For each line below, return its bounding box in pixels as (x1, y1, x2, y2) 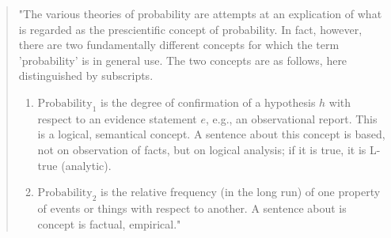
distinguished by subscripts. (18, 67, 154, 84)
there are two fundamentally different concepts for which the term (18, 36, 340, 53)
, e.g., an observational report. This (206, 110, 378, 127)
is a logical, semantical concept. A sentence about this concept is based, (37, 126, 385, 142)
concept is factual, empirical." (37, 215, 181, 232)
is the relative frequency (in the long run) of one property (101, 183, 381, 200)
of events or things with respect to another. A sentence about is (37, 199, 347, 216)
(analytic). (61, 157, 112, 173)
